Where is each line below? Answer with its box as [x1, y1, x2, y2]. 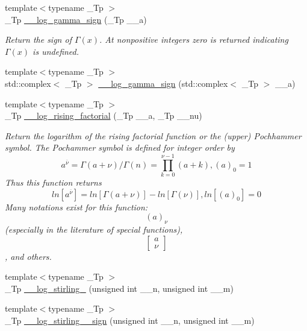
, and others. [5, 250, 52, 262]
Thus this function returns [5, 176, 102, 189]
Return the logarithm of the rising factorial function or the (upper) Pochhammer [5, 129, 302, 142]
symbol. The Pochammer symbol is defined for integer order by [5, 141, 235, 154]
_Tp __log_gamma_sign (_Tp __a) [5, 13, 147, 25]
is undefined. [33, 45, 79, 57]
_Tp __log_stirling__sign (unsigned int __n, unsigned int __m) [5, 314, 255, 327]
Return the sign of [5, 33, 72, 46]
